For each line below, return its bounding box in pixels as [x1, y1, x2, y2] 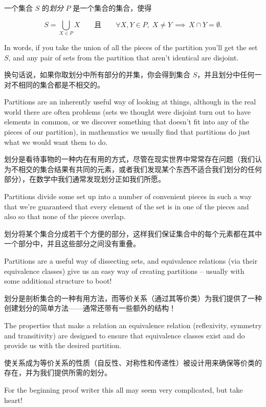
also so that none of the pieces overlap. [4, 211, 126, 222]
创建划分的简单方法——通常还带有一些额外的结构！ [4, 303, 176, 313]
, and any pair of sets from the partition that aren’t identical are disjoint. [8, 52, 239, 62]
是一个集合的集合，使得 [73, 3, 152, 13]
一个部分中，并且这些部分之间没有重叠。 [4, 238, 140, 249]
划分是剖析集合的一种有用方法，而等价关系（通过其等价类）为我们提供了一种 [4, 292, 262, 303]
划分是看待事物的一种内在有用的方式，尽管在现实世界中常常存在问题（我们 [4, 154, 255, 164]
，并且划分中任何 [197, 69, 255, 80]
